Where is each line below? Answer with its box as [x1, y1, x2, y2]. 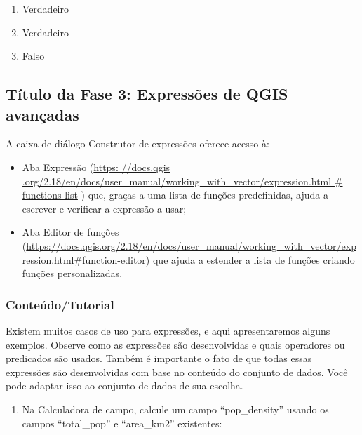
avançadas [6, 103, 79, 125]
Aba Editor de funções [22, 225, 119, 239]
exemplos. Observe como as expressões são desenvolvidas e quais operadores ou [6, 337, 345, 352]
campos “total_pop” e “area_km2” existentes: [22, 415, 222, 430]
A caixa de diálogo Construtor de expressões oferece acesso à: [6, 136, 269, 151]
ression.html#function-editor [22, 252, 146, 267]
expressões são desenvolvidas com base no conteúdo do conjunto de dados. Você [6, 364, 348, 379]
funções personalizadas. [22, 266, 123, 281]
